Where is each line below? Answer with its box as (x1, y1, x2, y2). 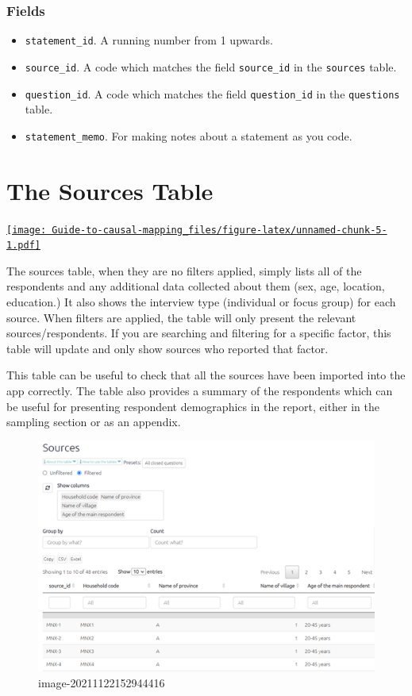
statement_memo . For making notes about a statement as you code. (25, 127, 352, 144)
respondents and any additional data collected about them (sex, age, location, (6, 278, 385, 294)
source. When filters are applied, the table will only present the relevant (6, 309, 356, 325)
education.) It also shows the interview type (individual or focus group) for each (6, 294, 396, 310)
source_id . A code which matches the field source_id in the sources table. (25, 58, 397, 75)
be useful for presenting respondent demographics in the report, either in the (6, 398, 380, 414)
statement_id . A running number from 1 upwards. (25, 32, 273, 48)
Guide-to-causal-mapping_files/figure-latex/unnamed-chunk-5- (52, 224, 387, 236)
